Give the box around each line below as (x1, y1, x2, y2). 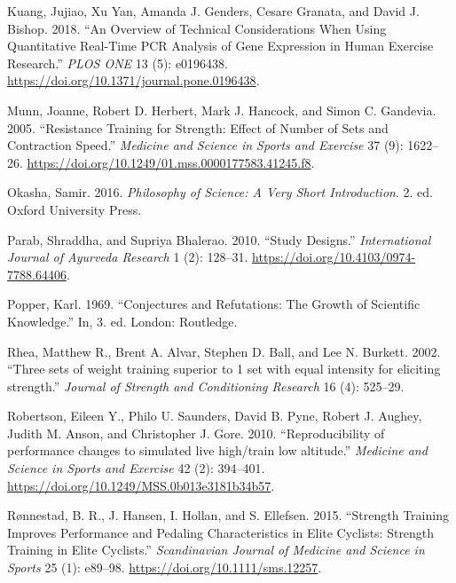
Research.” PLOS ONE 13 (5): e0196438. (7, 53, 228, 72)
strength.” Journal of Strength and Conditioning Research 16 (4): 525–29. (7, 376, 405, 395)
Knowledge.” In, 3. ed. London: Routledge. (7, 311, 238, 330)
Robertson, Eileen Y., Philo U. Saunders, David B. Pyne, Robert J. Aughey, (7, 406, 422, 425)
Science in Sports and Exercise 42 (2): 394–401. (7, 459, 265, 477)
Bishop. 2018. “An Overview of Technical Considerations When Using (7, 19, 387, 37)
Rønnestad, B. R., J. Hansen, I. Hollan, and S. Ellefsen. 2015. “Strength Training (7, 506, 449, 524)
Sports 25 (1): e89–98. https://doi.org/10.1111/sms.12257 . (7, 558, 322, 577)
